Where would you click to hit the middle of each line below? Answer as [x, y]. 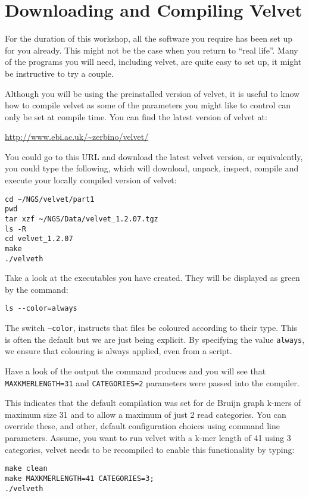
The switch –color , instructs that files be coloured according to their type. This [151, 328]
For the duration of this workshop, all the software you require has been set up [149, 38]
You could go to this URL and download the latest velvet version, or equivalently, [154, 156]
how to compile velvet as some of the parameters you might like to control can [148, 105]
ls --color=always [41, 309]
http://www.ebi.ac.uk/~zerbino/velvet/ [77, 137]
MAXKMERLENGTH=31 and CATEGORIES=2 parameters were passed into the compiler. [152, 382]
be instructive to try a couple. [59, 73]
